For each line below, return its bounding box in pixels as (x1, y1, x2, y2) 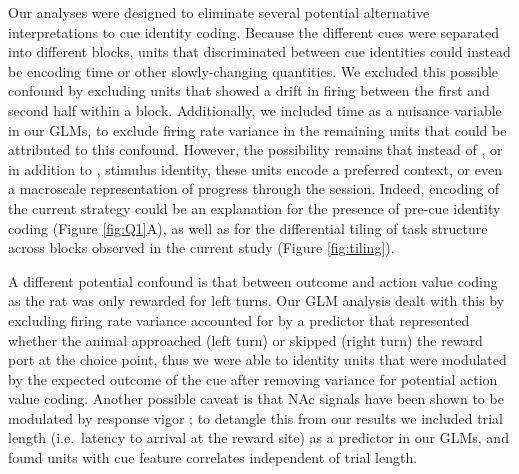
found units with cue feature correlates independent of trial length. (8, 447, 418, 468)
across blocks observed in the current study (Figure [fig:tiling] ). (8, 237, 395, 258)
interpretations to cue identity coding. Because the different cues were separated (8, 21, 500, 42)
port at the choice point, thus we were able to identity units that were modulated (8, 349, 507, 370)
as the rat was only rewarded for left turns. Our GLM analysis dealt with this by (8, 290, 505, 311)
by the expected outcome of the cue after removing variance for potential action (8, 368, 498, 389)
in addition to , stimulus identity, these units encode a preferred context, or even (8, 158, 502, 179)
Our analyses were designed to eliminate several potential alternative (8, 2, 430, 22)
